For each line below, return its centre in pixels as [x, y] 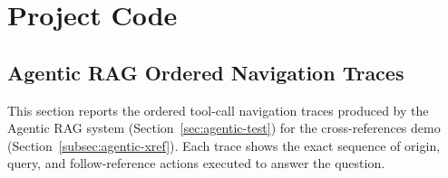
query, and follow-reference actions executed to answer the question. [196, 163]
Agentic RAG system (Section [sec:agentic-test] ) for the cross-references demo [224, 128]
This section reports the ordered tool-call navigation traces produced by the [218, 110]
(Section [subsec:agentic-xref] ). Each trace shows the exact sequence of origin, [224, 145]
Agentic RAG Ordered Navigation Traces [206, 72]
